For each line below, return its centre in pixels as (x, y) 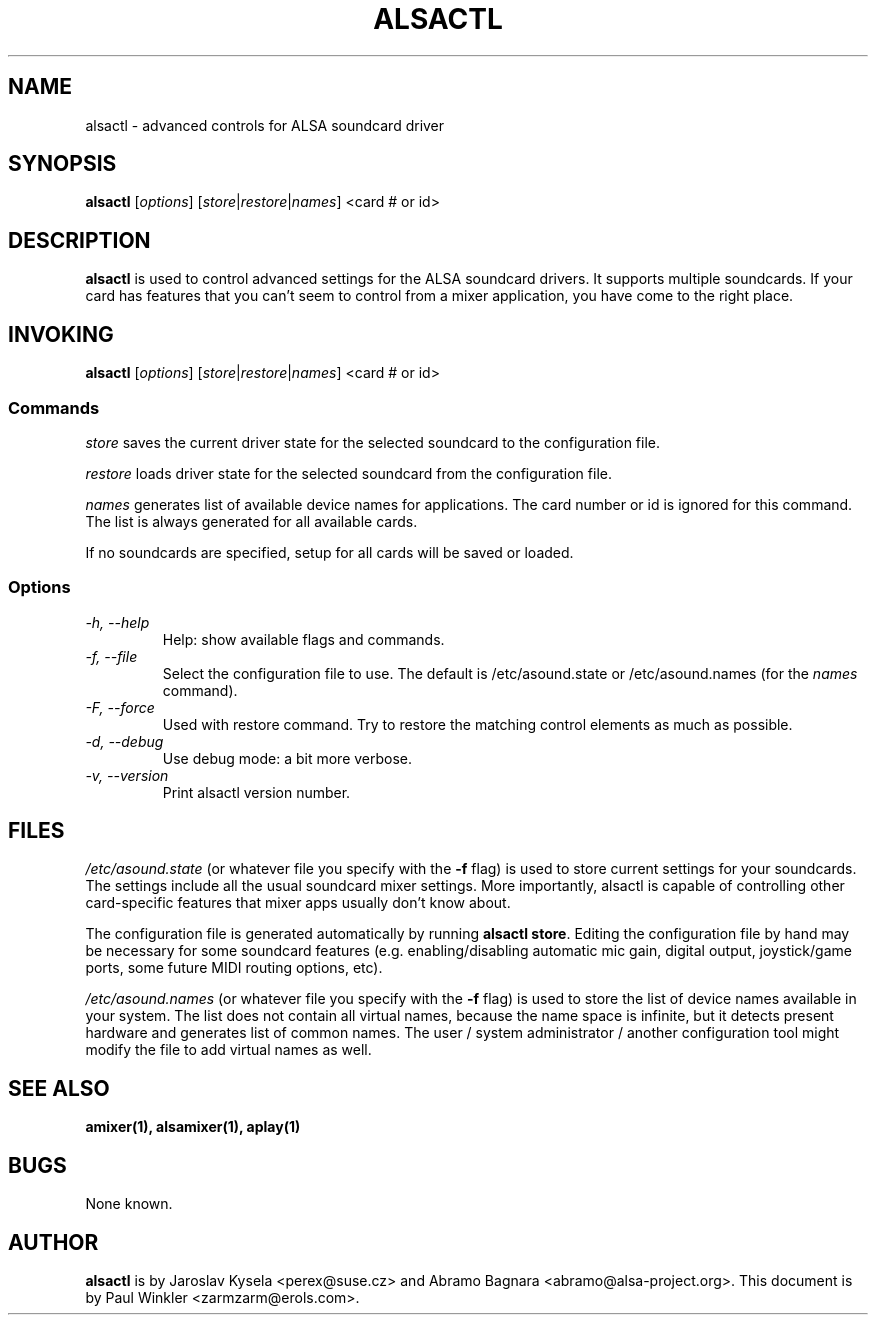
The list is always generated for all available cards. (251, 521)
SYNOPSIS (62, 164)
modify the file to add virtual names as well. (228, 1050)
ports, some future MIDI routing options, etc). (234, 968)
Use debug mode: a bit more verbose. (287, 758)
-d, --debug (124, 741)
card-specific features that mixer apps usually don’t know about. (298, 903)
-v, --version (127, 775)
